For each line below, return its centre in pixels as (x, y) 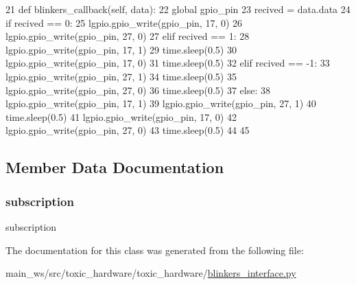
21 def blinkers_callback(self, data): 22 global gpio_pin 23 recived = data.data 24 (178, 9)
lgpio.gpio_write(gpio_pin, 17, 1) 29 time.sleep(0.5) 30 (121, 49)
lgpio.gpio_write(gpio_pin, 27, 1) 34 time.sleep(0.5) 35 (121, 76)
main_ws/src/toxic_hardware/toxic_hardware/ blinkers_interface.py (151, 273)
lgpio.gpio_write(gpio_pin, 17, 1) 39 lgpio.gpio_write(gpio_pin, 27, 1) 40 (161, 103)
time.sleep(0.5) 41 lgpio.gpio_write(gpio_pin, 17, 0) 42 (121, 116)
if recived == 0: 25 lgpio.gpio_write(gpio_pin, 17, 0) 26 (124, 22)
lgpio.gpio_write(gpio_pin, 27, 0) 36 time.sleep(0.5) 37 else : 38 (138, 90)
